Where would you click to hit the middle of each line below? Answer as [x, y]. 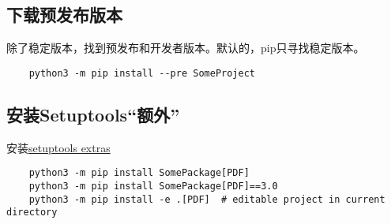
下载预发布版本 [64, 15]
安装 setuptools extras [58, 147]
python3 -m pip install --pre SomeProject [142, 73]
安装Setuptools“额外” [93, 114]
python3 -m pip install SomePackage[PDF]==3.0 [153, 186]
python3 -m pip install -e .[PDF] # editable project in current [207, 199]
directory [32, 213]
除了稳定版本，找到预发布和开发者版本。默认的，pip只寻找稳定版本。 [186, 48]
